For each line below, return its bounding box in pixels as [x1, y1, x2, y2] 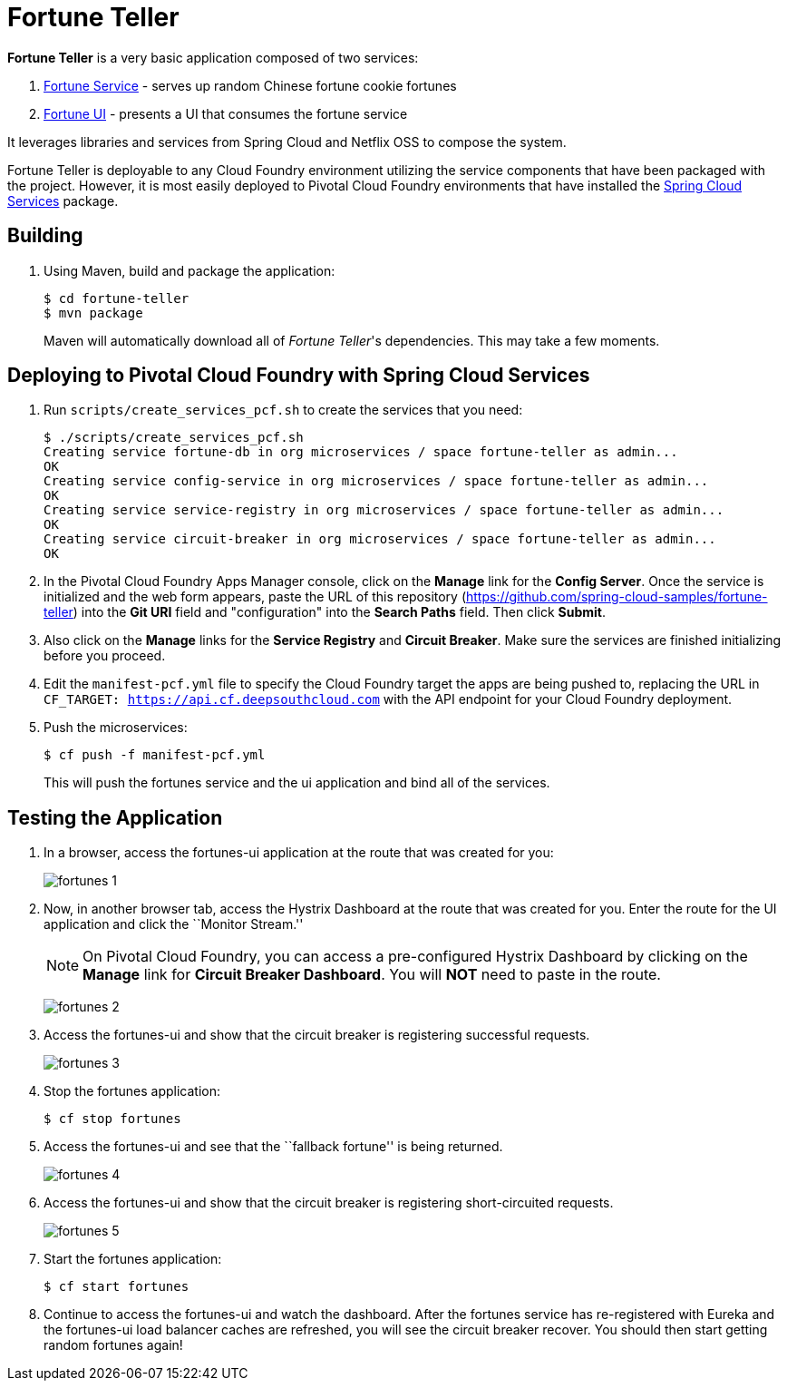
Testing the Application [7, 806, 223, 829]
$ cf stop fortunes [44, 1111, 181, 1127]
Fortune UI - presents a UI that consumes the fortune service [44, 105, 408, 122]
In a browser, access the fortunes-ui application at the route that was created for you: [44, 845, 554, 861]
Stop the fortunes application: [44, 1083, 221, 1100]
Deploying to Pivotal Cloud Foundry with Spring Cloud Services [7, 364, 590, 387]
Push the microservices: [44, 719, 188, 736]
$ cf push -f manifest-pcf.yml [44, 748, 266, 763]
